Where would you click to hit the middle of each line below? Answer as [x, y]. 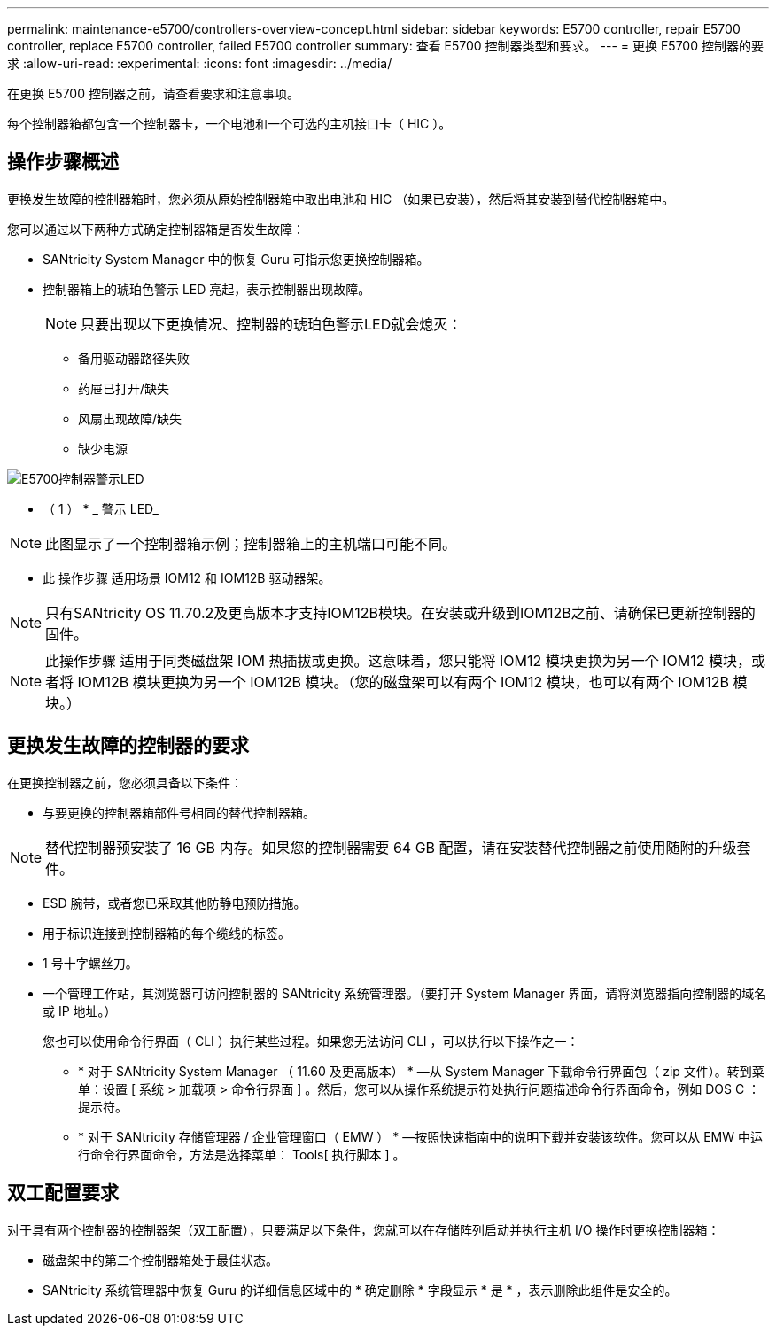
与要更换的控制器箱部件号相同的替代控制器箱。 [179, 812]
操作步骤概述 [63, 162]
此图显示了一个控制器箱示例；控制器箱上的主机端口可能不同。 [251, 543]
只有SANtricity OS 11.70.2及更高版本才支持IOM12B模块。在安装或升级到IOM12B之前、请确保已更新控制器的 [400, 612]
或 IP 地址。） [80, 1011]
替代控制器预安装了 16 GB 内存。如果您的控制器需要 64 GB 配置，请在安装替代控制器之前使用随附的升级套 [398, 847]
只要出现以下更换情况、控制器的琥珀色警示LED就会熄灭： [272, 324]
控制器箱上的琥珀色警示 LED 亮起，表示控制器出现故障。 [207, 289]
